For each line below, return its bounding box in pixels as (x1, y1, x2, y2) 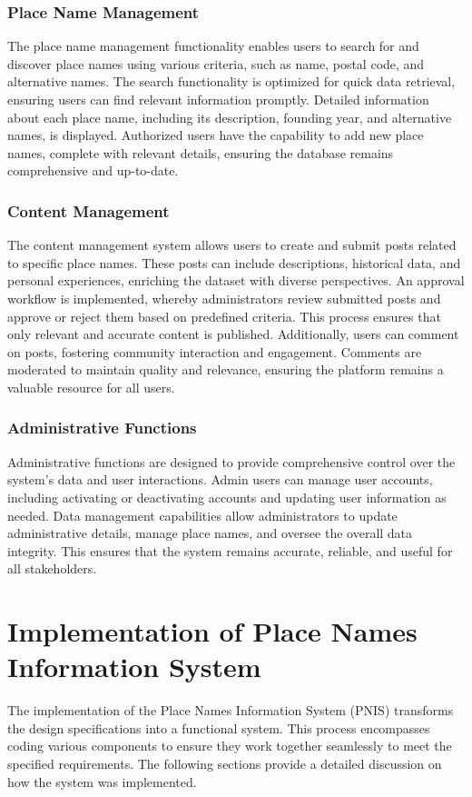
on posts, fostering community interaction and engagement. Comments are (7, 342, 422, 361)
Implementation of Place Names (7, 613, 418, 650)
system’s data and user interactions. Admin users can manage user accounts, (7, 470, 433, 489)
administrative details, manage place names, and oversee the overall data (7, 523, 413, 543)
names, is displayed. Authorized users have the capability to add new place (7, 125, 424, 144)
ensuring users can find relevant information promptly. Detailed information (7, 90, 429, 108)
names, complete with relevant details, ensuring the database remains (7, 143, 394, 162)
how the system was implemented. (7, 772, 197, 791)
